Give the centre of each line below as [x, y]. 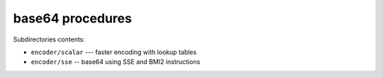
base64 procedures [73, 18]
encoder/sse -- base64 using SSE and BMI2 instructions [116, 62]
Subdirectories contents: [49, 39]
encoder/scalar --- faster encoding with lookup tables [114, 52]
